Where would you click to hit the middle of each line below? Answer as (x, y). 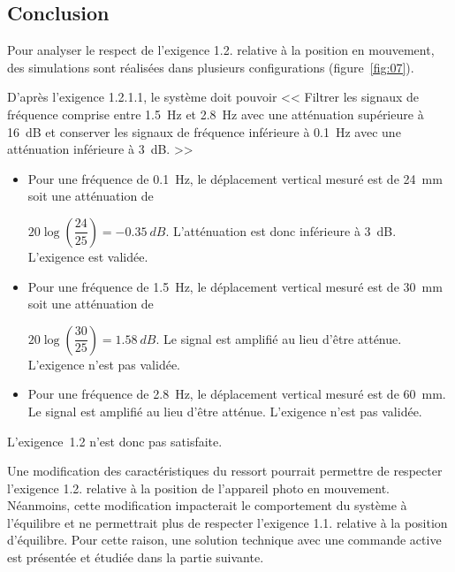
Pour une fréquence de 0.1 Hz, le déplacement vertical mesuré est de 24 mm (235, 178)
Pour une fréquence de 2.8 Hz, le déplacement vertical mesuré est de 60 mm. (237, 394)
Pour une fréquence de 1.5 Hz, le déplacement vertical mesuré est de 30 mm (235, 286)
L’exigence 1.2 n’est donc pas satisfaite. (115, 441)
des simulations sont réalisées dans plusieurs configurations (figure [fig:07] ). (211, 67)
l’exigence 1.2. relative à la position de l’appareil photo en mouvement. (198, 488)
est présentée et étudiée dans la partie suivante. (136, 557)
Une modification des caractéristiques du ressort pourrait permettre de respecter (225, 471)
